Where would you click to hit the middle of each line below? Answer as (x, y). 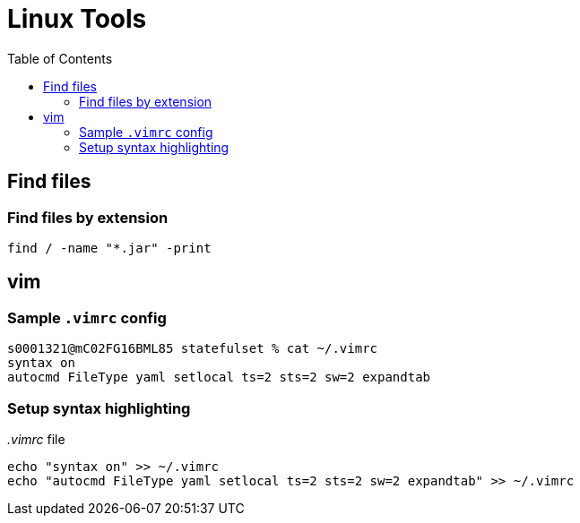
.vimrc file (36, 439)
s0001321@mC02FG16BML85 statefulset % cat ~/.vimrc (193, 349)
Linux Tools (77, 19)
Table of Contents (60, 58)
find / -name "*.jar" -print (109, 248)
